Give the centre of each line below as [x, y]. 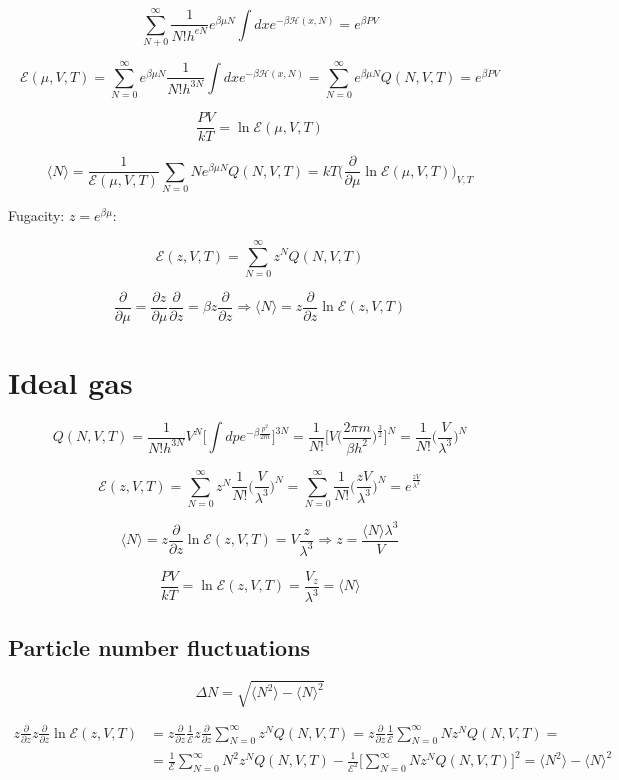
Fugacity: [36, 215]
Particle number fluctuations [159, 646]
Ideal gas [70, 382]
